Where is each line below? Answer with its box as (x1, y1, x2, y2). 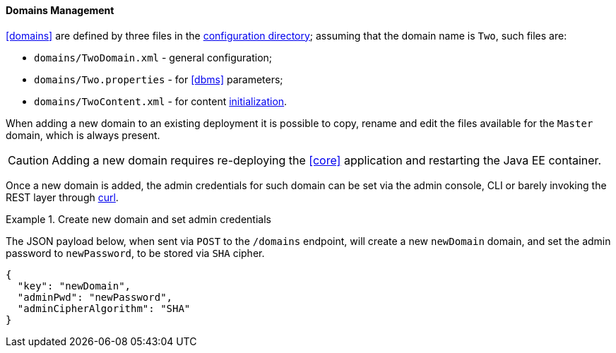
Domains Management (6, 4, 114, 16)
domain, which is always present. (6, 128, 160, 141)
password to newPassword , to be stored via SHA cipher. (6, 246, 265, 259)
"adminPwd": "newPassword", (17, 291, 173, 303)
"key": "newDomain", (17, 280, 131, 292)
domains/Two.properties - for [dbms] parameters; (34, 73, 283, 85)
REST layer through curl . (6, 191, 119, 203)
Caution (8, 152, 49, 167)
